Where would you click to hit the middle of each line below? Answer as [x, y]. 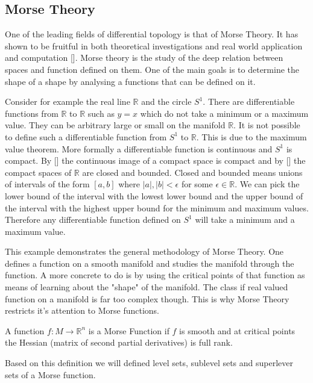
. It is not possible [267, 125]
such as [101, 113]
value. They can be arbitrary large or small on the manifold [115, 125]
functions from [32, 113]
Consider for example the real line [68, 101]
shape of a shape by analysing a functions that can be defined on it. [130, 81]
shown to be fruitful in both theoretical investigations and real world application [154, 45]
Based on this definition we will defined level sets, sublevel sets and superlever [149, 363]
